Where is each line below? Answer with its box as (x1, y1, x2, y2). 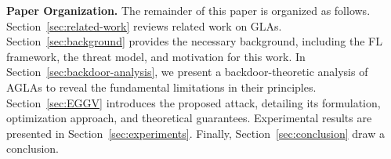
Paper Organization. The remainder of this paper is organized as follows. (6, 2, 371, 18)
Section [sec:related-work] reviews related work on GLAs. (6, 17, 282, 34)
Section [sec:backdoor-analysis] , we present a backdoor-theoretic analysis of (6, 63, 368, 80)
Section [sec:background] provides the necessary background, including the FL (6, 33, 383, 49)
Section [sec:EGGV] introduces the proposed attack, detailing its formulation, (6, 94, 381, 110)
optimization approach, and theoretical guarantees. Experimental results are (6, 110, 372, 126)
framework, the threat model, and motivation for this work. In (6, 48, 306, 64)
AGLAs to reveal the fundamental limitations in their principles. (6, 78, 317, 95)
